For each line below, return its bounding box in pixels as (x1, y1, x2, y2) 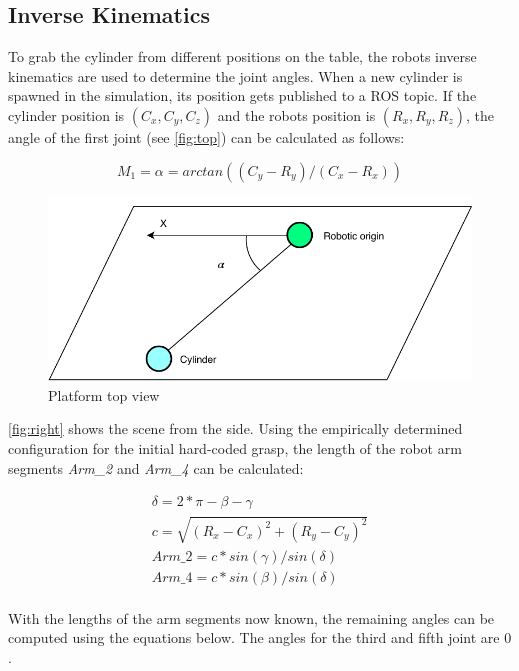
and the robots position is (217, 104, 376, 125)
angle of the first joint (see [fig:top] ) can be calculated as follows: (8, 126, 405, 147)
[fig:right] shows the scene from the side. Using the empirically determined (8, 418, 463, 439)
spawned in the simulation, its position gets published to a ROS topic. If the (8, 85, 477, 106)
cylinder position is (8, 104, 125, 125)
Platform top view (48, 384, 160, 405)
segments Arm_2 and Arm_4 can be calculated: (8, 457, 304, 478)
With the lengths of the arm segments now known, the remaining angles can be (8, 607, 495, 628)
